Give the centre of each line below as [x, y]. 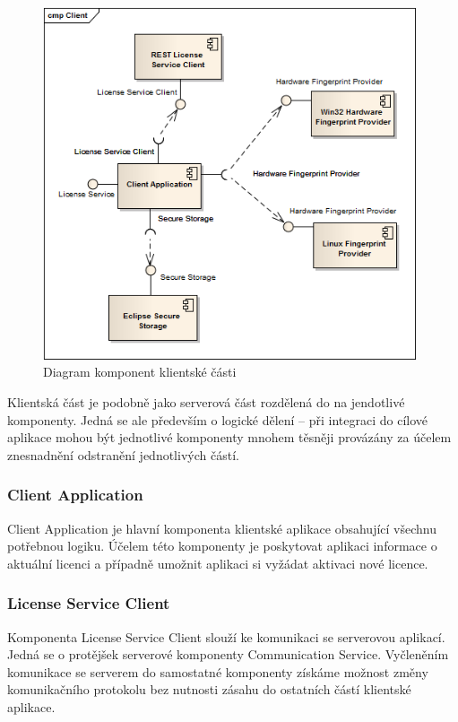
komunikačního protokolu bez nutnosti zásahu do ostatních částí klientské [209, 689]
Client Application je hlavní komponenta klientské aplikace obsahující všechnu [222, 528]
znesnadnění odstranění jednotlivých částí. [123, 454]
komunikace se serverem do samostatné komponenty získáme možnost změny [218, 671]
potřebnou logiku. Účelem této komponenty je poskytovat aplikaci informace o [222, 546]
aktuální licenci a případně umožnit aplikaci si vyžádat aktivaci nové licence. [218, 563]
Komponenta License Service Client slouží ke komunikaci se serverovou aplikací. [226, 636]
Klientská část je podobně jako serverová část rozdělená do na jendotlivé [206, 402]
